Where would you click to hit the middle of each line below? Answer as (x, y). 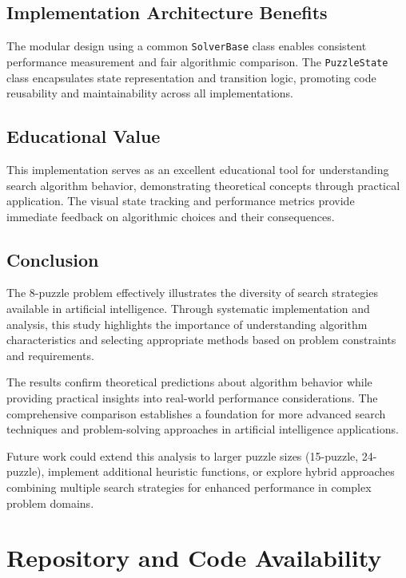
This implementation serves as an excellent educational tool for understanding (198, 169)
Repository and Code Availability (194, 558)
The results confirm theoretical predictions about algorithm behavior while (189, 382)
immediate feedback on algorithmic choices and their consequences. (171, 216)
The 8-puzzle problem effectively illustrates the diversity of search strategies (192, 293)
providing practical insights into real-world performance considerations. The (192, 398)
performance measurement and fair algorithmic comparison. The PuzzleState (197, 61)
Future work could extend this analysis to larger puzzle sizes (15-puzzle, (183, 455)
